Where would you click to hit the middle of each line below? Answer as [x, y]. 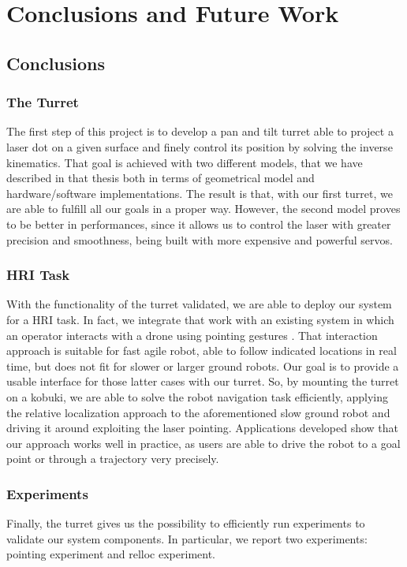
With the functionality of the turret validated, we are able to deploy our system [199, 304]
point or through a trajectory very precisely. [113, 459]
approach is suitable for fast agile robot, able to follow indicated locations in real [202, 351]
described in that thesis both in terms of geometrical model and [161, 178]
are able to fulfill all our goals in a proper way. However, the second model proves [203, 209]
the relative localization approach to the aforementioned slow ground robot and [198, 412]
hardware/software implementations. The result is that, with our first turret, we [200, 193]
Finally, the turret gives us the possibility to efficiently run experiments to [186, 523]
